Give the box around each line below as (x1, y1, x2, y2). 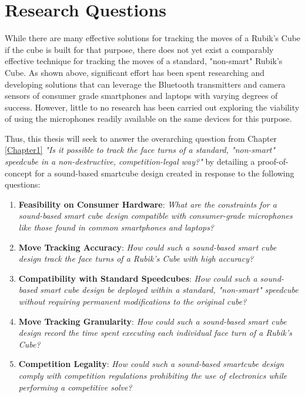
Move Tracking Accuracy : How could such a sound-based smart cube (18, 241, 277, 253)
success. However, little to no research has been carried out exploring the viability (5, 101, 300, 113)
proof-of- (257, 155, 289, 168)
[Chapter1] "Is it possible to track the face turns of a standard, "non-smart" (5, 144, 276, 156)
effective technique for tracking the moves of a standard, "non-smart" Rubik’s (5, 55, 283, 67)
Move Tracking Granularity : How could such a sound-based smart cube (18, 315, 287, 327)
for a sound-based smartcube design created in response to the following (35, 166, 294, 179)
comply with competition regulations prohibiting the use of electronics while (18, 369, 287, 381)
